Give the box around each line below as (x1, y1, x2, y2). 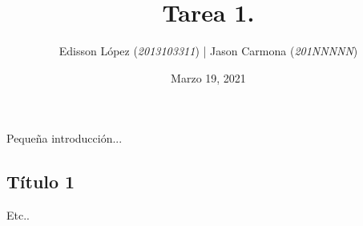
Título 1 (6, 169, 75, 194)
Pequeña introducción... (6, 130, 123, 147)
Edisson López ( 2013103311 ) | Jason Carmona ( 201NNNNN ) (58, 42, 358, 59)
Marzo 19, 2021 (171, 69, 246, 86)
